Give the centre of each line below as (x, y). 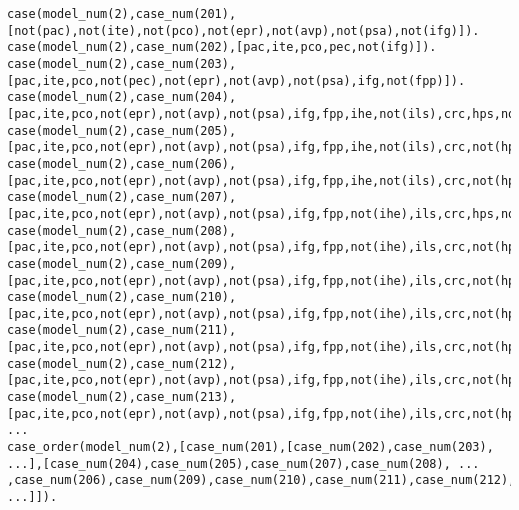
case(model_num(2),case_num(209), (122, 263)
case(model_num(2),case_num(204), (122, 97)
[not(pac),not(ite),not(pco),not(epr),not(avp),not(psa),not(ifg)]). (243, 30)
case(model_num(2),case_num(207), (122, 197)
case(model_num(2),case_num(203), (122, 63)
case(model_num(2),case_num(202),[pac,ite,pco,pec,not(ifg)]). (222, 47)
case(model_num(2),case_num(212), (122, 363)
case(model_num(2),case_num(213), (122, 397)
